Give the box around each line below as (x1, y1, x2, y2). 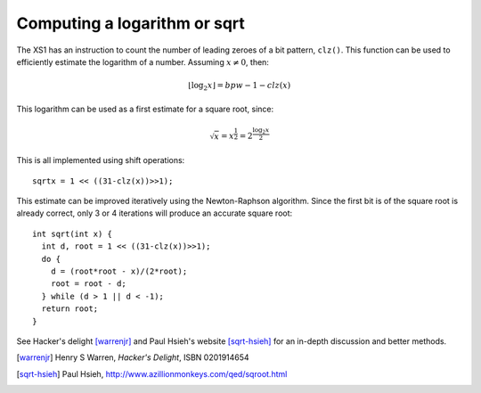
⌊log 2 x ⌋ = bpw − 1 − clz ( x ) (188, 80, 291, 93)
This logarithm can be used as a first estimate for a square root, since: (16, 103, 274, 114)
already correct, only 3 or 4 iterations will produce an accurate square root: (16, 208, 293, 218)
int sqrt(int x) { (32, 228, 113, 239)
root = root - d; (50, 279, 126, 289)
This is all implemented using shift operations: (16, 155, 185, 166)
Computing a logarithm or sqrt (16, 13, 245, 33)
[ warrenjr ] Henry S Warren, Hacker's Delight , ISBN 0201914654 (16, 352, 249, 363)
